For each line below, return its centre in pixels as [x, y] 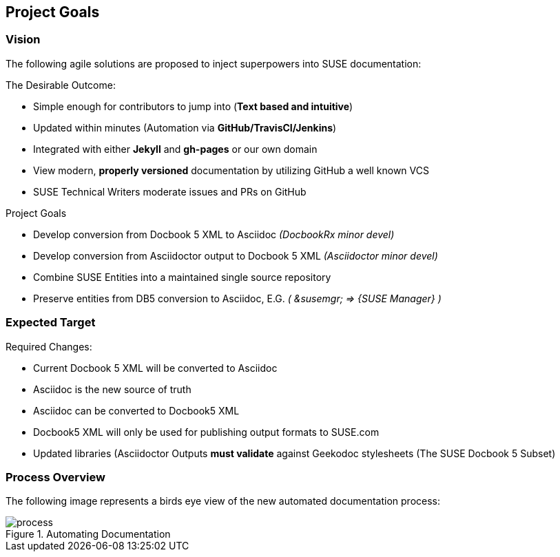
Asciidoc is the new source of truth [112, 389]
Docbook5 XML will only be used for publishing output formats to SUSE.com [206, 432]
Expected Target [51, 323]
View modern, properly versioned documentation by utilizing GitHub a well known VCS [231, 170]
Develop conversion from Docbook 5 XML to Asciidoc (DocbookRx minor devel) [214, 234]
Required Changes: [49, 346]
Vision [23, 40]
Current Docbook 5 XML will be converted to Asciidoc [155, 368]
